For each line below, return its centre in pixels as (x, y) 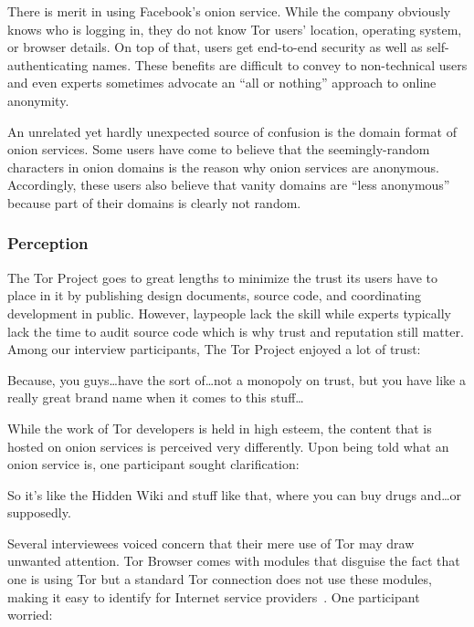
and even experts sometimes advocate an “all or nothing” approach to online (222, 83)
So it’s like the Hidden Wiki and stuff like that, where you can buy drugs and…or (235, 494)
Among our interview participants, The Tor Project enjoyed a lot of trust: (214, 349)
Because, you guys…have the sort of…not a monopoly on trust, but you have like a (237, 379)
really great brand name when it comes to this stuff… (156, 397)
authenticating (48, 64)
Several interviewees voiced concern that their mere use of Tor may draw (211, 543)
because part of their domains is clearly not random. (154, 202)
